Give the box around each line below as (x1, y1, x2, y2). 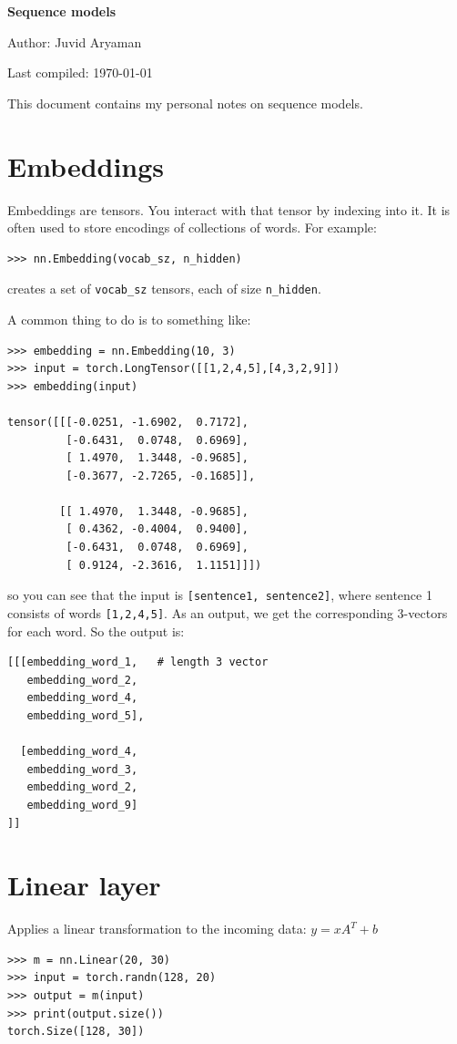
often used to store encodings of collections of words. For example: (7, 218, 377, 237)
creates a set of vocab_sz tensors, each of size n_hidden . (7, 279, 321, 298)
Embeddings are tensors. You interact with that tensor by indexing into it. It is (7, 200, 451, 219)
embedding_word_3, (26, 762, 138, 776)
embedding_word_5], (26, 708, 145, 722)
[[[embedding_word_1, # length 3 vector (7, 656, 269, 669)
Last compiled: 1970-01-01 (7, 63, 153, 82)
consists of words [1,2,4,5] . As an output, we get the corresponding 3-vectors (7, 603, 448, 622)
